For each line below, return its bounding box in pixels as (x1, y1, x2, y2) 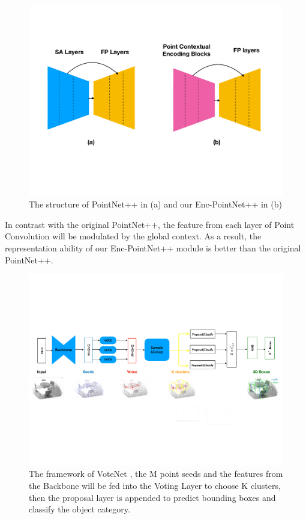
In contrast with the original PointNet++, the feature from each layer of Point (5, 218, 295, 230)
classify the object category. (29, 503, 130, 515)
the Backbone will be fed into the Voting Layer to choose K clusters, (29, 479, 281, 491)
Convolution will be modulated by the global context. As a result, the (5, 230, 262, 242)
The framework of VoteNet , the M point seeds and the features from (29, 467, 283, 480)
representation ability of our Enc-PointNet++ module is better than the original (5, 241, 301, 254)
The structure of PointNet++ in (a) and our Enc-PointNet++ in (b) (29, 198, 282, 210)
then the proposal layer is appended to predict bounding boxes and (29, 491, 276, 503)
